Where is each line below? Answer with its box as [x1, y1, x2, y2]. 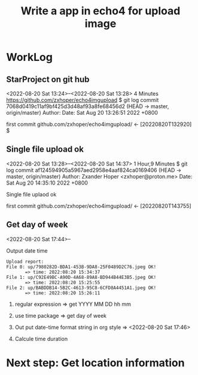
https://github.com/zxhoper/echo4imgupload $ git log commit [6, 97, 159, 103]
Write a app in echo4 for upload [20, 4, 181, 18]
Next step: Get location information [6, 356, 185, 370]
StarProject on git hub [6, 74, 90, 84]
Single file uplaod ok [6, 190, 57, 198]
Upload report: [6, 259, 44, 265]
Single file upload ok [6, 145, 84, 155]
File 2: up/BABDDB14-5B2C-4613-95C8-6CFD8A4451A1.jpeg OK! [6, 285, 157, 291]
